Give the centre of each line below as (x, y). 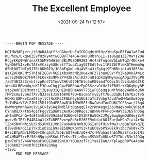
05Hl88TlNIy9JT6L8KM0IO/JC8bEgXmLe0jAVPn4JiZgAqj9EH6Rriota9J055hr (75, 69)
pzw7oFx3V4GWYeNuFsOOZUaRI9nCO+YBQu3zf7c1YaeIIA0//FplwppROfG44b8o (75, 141)
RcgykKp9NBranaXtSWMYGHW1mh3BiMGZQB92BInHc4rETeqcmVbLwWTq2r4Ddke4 (75, 60)
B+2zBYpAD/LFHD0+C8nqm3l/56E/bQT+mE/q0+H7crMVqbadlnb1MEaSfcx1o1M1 (75, 132)
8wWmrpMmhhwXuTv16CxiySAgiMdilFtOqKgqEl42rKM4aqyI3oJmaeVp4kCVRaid (75, 107)
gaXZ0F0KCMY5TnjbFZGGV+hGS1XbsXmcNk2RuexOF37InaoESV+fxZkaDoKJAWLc (75, 73)
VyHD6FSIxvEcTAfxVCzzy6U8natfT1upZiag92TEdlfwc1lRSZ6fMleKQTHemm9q (75, 64)
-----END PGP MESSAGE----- (32, 154)
